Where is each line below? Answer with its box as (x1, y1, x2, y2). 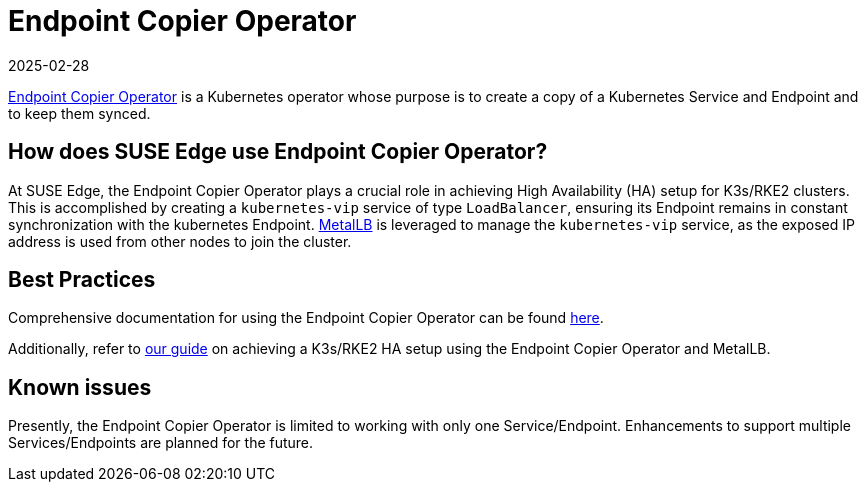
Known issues (8, 374, 152, 400)
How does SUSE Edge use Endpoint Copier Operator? (8, 139, 548, 165)
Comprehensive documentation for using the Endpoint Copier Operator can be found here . (8, 309, 604, 327)
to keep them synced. (8, 104, 151, 122)
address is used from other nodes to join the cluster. (8, 232, 352, 250)
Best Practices (8, 267, 156, 293)
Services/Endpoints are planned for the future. (8, 434, 314, 452)
